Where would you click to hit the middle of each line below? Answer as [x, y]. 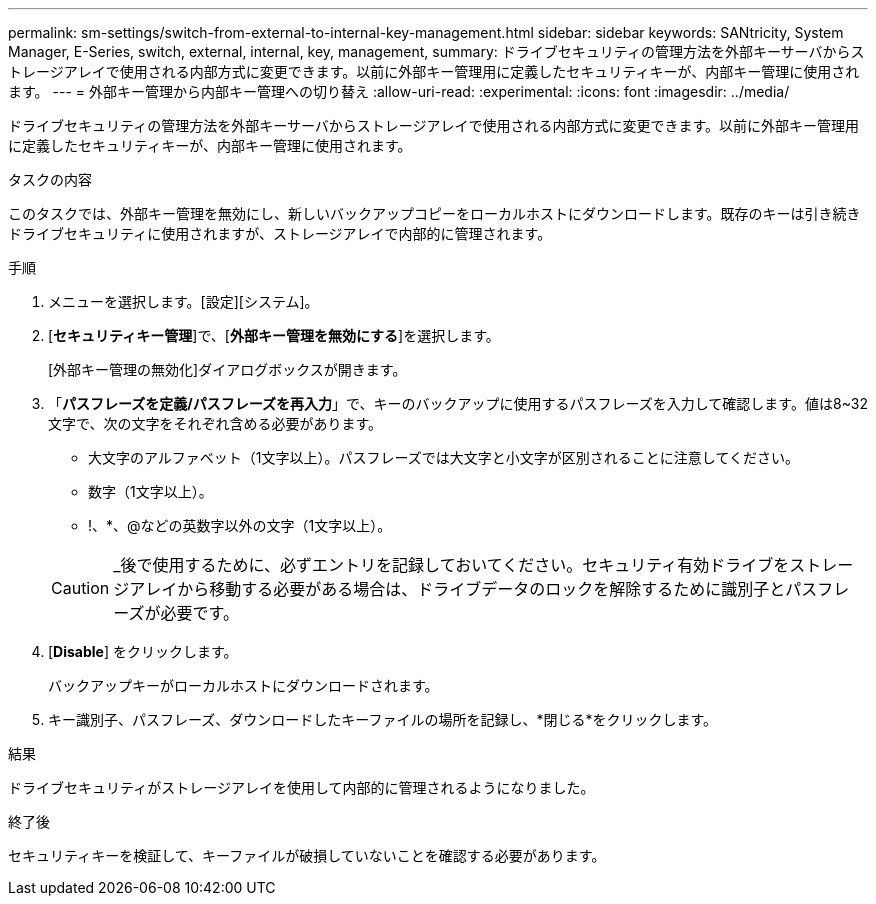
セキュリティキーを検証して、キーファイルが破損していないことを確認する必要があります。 [307, 855]
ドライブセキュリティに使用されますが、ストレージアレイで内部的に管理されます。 [280, 233]
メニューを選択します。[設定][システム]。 [183, 301]
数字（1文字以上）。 [150, 491]
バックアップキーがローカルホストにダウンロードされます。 [243, 685]
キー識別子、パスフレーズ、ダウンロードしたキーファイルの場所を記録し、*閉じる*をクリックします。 [383, 719]
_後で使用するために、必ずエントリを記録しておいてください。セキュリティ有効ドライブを [451, 565]
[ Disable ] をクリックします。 [143, 651]
